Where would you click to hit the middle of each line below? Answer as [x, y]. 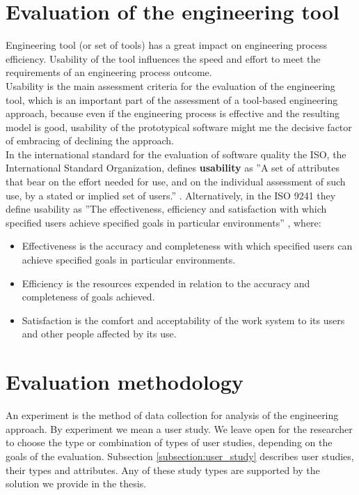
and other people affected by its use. [99, 334]
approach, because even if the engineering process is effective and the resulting [173, 113]
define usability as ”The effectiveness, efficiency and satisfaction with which [166, 209]
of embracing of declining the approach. [90, 140]
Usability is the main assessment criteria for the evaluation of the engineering [170, 85]
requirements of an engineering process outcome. [109, 72]
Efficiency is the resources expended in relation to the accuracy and [166, 283]
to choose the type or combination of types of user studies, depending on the [169, 442]
